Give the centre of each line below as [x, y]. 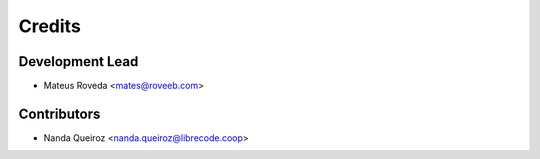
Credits [50, 26]
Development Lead [78, 61]
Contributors [59, 113]
